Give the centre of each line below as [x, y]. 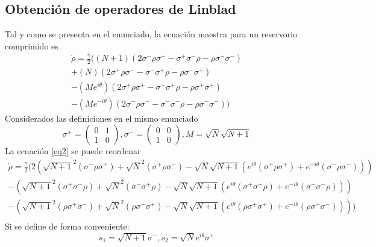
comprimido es [32, 45]
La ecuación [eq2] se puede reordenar [73, 151]
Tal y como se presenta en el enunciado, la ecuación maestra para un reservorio [151, 34]
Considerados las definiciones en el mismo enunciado [102, 118]
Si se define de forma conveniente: [67, 226]
